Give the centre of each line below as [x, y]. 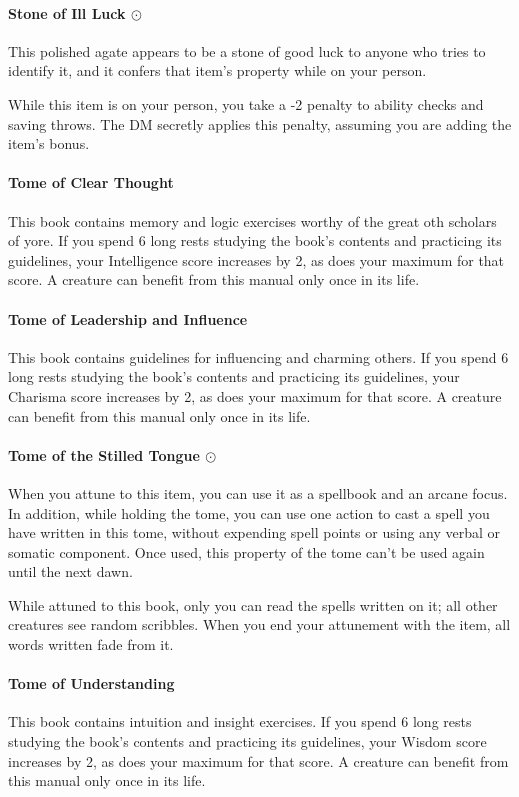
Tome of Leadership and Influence [128, 318]
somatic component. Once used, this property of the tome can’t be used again [246, 551]
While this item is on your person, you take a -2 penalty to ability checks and [246, 103]
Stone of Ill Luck [67, 12]
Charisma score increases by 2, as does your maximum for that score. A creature [255, 395]
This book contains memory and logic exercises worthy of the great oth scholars [252, 220]
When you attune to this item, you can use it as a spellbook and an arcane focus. [258, 492]
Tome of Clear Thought [91, 182]
